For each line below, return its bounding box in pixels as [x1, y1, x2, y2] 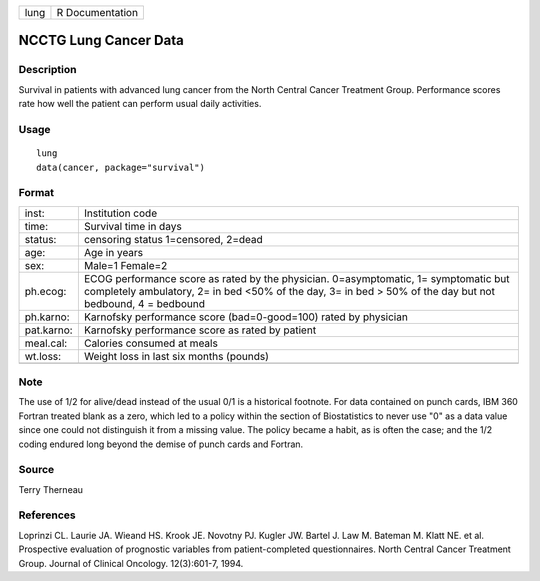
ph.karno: [24, 310, 70, 324]
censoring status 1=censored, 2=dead [83, 232, 264, 246]
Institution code [83, 206, 158, 220]
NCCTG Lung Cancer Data [18, 32, 184, 49]
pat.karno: [24, 323, 74, 337]
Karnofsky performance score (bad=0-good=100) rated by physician [83, 310, 409, 324]
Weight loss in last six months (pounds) [83, 349, 270, 363]
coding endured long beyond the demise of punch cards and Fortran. [18, 438, 304, 450]
